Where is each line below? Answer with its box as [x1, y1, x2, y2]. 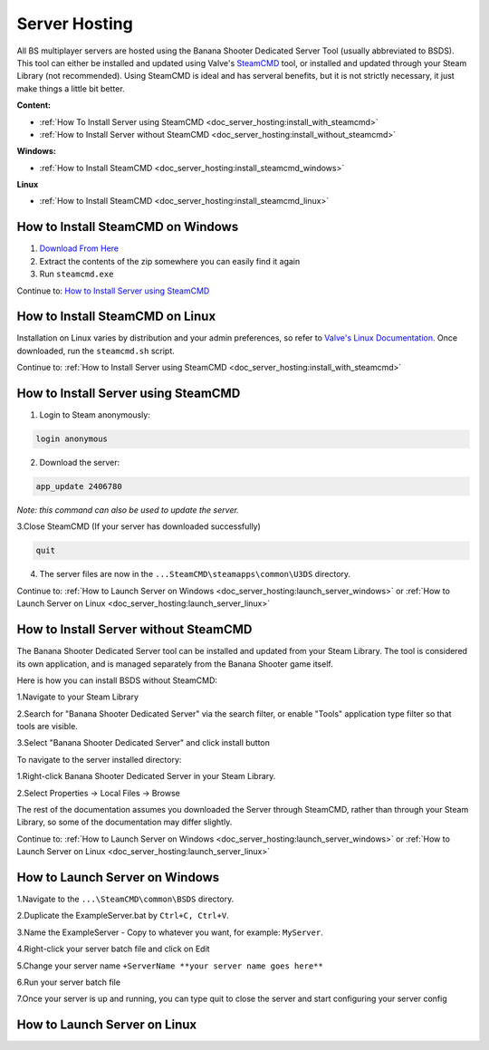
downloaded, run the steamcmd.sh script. [16, 345, 176, 356]
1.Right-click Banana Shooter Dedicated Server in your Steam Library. [16, 771, 276, 782]
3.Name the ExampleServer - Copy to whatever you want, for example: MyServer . [16, 927, 323, 938]
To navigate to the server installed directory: [16, 754, 182, 765]
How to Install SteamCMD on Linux [16, 309, 216, 324]
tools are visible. [16, 721, 79, 732]
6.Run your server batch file [16, 977, 121, 987]
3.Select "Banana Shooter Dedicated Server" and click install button [16, 737, 271, 748]
